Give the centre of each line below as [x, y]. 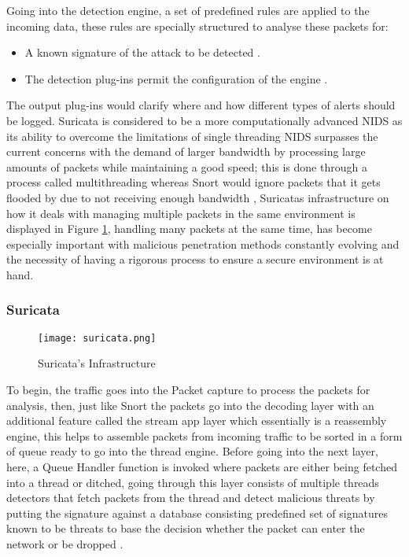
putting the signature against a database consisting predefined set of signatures [197, 513]
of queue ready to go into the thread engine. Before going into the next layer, [192, 451]
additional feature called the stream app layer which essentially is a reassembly [197, 421]
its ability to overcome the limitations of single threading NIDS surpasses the [192, 136]
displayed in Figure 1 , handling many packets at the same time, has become [189, 229]
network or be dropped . [65, 543]
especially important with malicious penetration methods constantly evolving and [203, 243]
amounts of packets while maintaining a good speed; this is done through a [187, 166]
